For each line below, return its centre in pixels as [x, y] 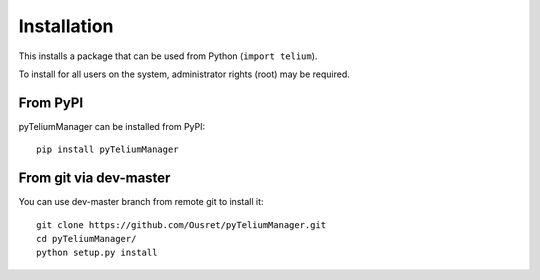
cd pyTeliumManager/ [86, 238]
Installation [66, 26]
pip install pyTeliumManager [107, 149]
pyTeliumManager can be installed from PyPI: [112, 126]
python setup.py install [97, 253]
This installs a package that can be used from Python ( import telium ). [168, 56]
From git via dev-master [94, 178]
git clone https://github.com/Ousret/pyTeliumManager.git [181, 224]
